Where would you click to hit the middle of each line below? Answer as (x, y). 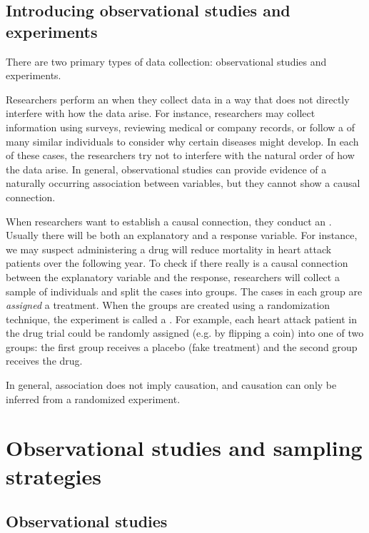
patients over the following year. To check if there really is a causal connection (177, 263)
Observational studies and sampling (184, 448)
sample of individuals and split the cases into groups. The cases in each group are (184, 291)
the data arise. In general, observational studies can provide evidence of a (166, 169)
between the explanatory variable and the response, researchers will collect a (173, 276)
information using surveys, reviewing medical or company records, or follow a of (181, 127)
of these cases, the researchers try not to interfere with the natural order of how (180, 155)
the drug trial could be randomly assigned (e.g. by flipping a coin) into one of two (185, 333)
